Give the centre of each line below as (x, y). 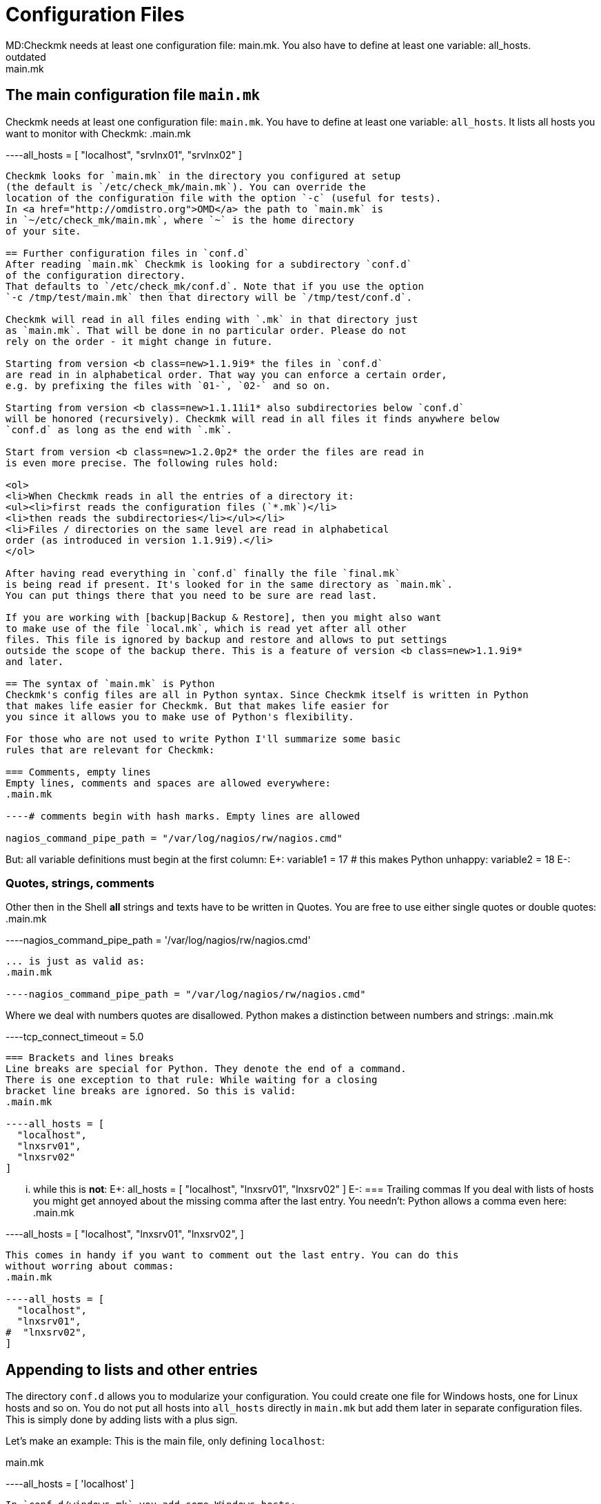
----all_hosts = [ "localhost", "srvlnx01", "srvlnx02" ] (124, 155)
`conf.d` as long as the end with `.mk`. (119, 429)
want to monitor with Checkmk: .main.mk (98, 133)
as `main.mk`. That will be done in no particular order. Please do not (206, 330)
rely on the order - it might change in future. (139, 341)
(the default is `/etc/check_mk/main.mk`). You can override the (186, 187)
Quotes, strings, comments (80, 883)
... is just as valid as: (75, 961)
